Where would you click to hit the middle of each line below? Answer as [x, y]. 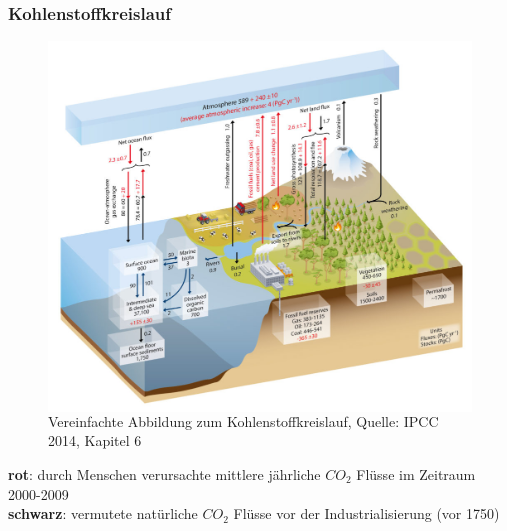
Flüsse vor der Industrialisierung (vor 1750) [366, 513]
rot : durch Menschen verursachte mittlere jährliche [164, 473]
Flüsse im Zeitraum [416, 473]
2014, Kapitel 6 [95, 440]
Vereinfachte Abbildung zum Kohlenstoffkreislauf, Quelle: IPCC [243, 420]
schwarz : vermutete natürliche [103, 513]
